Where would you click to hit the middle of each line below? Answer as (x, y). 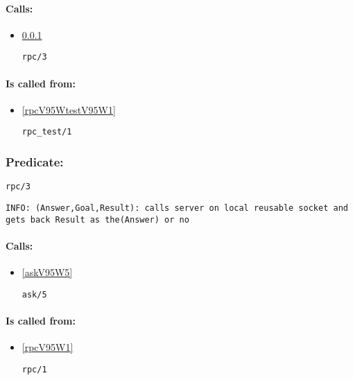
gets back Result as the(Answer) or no (97, 219)
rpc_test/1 (47, 132)
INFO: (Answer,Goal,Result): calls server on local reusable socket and (177, 208)
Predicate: (35, 162)
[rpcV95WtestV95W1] (69, 109)
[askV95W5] (47, 272)
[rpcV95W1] (48, 347)
